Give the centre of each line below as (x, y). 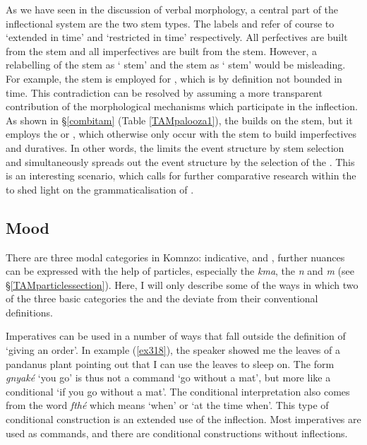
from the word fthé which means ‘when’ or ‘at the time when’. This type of (167, 405)
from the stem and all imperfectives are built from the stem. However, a (161, 51)
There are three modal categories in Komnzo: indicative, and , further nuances (175, 257)
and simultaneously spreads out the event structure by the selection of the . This (180, 161)
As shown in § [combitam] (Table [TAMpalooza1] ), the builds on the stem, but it (179, 120)
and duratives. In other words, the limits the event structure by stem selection (175, 147)
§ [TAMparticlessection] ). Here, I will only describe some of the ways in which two (182, 284)
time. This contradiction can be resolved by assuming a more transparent (164, 92)
